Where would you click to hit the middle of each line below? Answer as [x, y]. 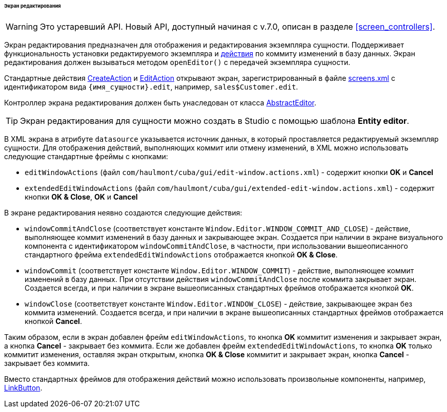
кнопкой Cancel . [53, 321]
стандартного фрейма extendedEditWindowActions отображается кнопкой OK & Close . [181, 254]
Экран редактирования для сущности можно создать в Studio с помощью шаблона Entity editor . [215, 121]
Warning [22, 26]
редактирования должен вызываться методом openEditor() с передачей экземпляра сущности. [177, 62]
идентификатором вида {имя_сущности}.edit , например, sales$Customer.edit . [151, 86]
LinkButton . [23, 387]
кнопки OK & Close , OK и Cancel [81, 197]
